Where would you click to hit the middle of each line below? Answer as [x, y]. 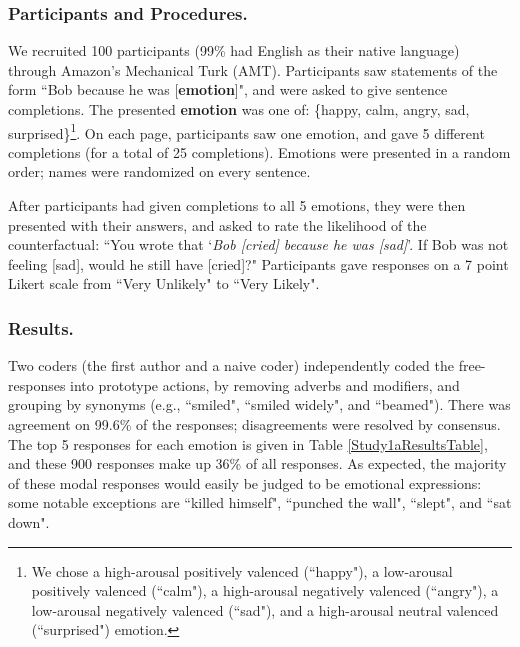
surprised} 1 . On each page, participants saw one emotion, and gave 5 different [246, 131]
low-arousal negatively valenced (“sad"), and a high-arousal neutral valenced [265, 609]
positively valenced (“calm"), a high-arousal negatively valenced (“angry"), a [265, 590]
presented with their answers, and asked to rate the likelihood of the [217, 224]
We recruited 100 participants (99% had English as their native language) [234, 50]
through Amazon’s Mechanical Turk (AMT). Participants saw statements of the [253, 69]
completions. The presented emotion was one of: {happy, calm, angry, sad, [239, 109]
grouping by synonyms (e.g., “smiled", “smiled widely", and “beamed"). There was [259, 404]
